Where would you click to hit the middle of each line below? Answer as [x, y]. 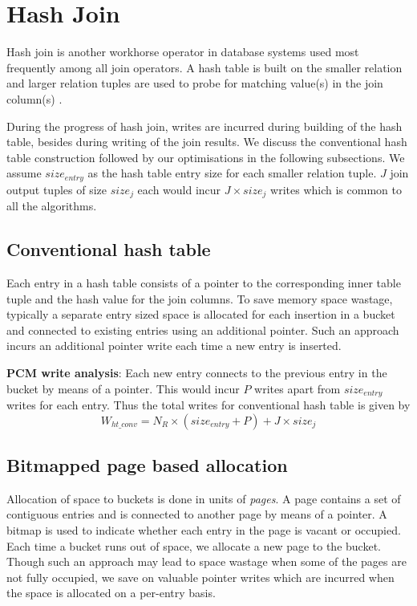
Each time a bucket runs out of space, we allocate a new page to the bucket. [194, 545]
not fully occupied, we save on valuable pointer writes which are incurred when [200, 577]
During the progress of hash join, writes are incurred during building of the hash [204, 126]
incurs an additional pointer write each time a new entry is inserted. [174, 346]
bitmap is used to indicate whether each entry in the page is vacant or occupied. [204, 529]
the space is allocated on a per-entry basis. [111, 593]
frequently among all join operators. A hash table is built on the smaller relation [204, 67]
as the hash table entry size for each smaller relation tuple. [232, 173]
